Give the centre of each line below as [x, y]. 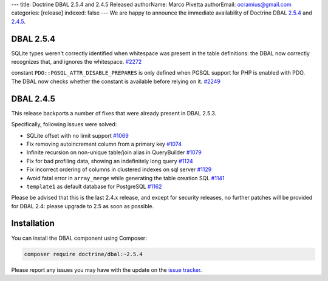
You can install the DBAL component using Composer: [79, 238]
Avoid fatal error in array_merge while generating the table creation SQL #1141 [125, 178]
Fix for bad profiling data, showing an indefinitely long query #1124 [110, 161]
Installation [33, 224]
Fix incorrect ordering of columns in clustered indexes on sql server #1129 [119, 169]
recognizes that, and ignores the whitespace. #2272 [77, 62]
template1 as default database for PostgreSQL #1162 [94, 186]
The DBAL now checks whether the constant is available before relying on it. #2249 [116, 81]
